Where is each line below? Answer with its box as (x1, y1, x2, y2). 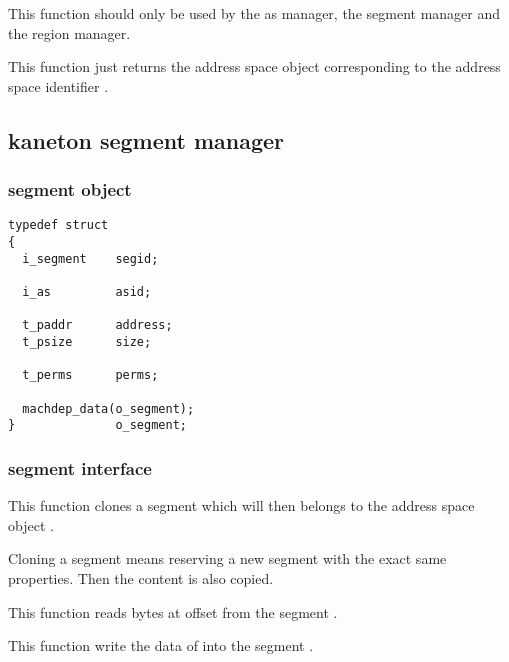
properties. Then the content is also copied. (8, 567, 274, 588)
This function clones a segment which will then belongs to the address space (8, 495, 475, 516)
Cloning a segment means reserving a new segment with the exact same (8, 548, 447, 569)
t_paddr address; (22, 318, 173, 333)
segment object (8, 177, 132, 202)
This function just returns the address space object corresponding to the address (8, 56, 501, 77)
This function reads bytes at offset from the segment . (8, 601, 338, 622)
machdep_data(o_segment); (22, 401, 195, 416)
